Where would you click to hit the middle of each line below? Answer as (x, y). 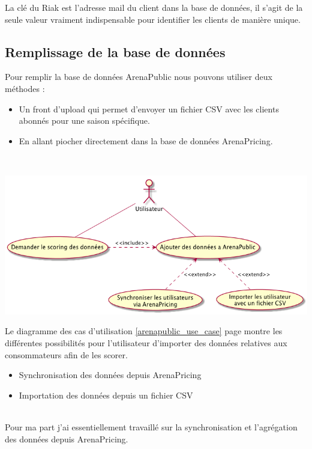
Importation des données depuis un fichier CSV (106, 395)
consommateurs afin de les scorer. (66, 354)
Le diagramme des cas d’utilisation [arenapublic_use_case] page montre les (144, 331)
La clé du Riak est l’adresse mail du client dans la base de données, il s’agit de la (154, 7)
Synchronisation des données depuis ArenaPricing (110, 375)
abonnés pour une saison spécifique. (84, 121)
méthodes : (25, 88)
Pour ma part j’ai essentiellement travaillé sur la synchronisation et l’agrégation (151, 426)
